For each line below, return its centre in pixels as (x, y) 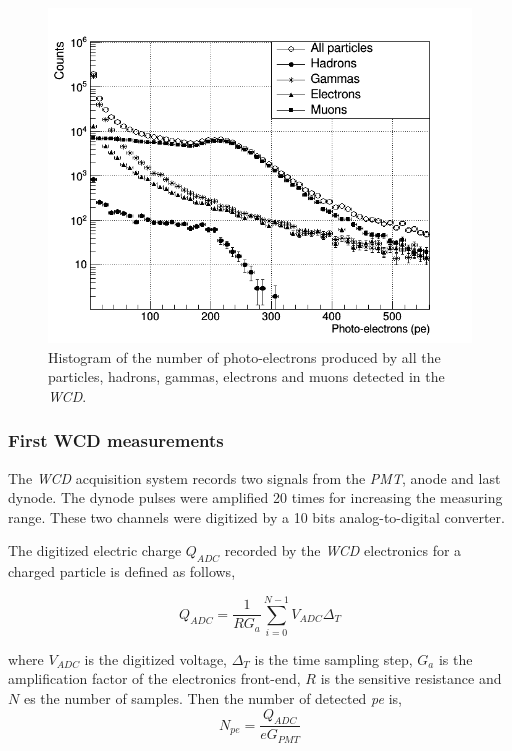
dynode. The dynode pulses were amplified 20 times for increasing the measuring (255, 497)
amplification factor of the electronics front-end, (154, 678)
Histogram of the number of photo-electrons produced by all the (244, 356)
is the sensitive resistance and (411, 678)
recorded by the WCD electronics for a (343, 550)
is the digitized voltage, (156, 658)
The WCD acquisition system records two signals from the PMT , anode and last (254, 477)
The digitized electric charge (95, 550)
